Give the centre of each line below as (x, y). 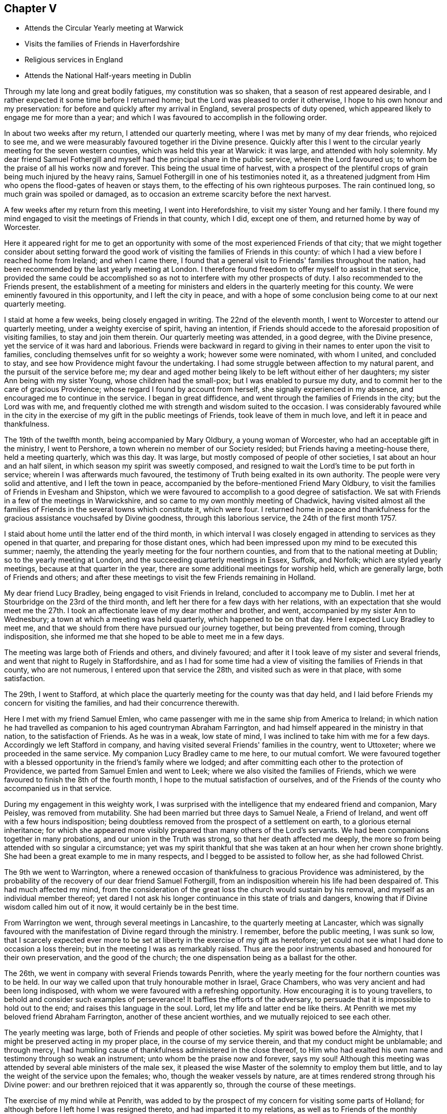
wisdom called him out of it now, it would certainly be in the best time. (122, 907)
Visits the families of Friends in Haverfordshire (102, 44)
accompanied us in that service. (58, 788)
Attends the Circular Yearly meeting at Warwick (104, 28)
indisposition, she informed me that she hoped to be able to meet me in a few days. (144, 637)
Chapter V (31, 8)
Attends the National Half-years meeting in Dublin (108, 76)
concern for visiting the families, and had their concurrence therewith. (122, 703)
